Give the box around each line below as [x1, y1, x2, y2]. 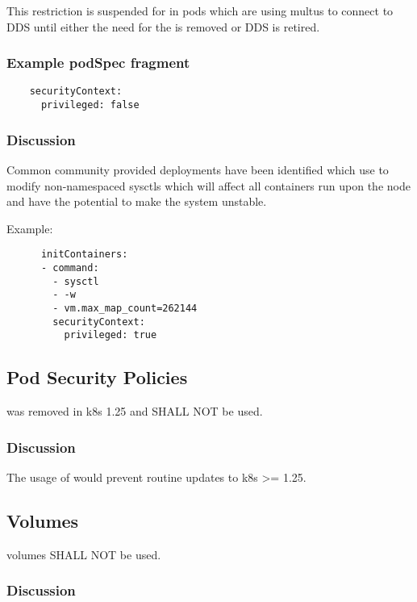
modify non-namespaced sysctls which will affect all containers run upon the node [6, 177, 411, 194]
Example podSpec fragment [6, 52, 190, 73]
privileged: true [64, 329, 157, 341]
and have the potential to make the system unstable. [6, 193, 267, 210]
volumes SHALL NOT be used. [6, 546, 161, 562]
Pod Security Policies [6, 365, 188, 390]
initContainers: [40, 249, 128, 261]
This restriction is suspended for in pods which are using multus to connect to [6, 2, 394, 19]
